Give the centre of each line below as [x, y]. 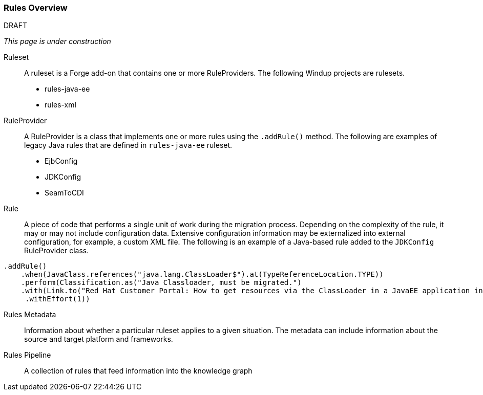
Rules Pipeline [27, 355]
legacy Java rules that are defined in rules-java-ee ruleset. [128, 145]
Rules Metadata [30, 315]
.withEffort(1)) [58, 299]
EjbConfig [61, 161]
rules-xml [60, 105]
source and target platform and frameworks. [99, 339]
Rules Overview [36, 8]
